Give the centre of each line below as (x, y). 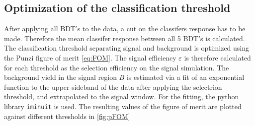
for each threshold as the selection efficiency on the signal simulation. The (117, 67)
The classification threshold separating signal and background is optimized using (127, 48)
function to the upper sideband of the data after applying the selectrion (113, 87)
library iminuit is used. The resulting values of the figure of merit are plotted (123, 106)
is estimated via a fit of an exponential (185, 77)
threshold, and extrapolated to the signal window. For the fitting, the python (122, 96)
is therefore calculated (217, 57)
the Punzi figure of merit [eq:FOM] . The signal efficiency (90, 57)
